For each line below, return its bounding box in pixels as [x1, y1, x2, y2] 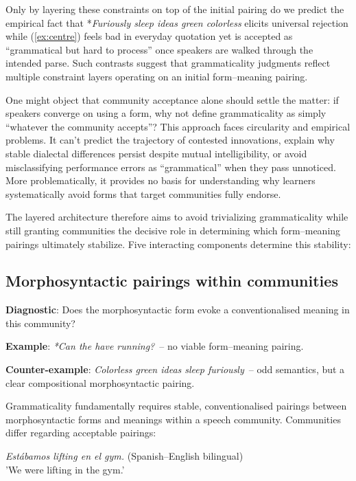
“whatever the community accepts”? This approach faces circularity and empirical [5, 119, 351, 133]
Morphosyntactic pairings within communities [5, 270, 338, 291]
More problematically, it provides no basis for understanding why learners [5, 173, 316, 188]
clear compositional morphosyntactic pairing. [5, 375, 195, 390]
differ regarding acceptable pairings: [5, 425, 156, 440]
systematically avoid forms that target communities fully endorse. [5, 186, 281, 201]
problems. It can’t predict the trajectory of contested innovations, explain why [5, 133, 335, 147]
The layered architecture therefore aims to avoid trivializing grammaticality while [5, 210, 348, 224]
